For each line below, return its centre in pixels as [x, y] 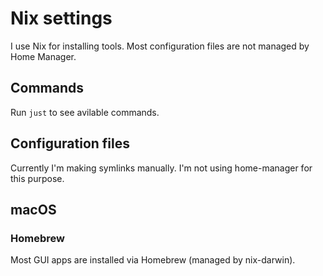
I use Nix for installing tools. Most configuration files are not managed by [160, 46]
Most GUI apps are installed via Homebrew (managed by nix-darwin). [153, 260]
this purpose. [37, 178]
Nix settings [61, 18]
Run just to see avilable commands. [85, 112]
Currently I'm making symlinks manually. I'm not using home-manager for [161, 168]
